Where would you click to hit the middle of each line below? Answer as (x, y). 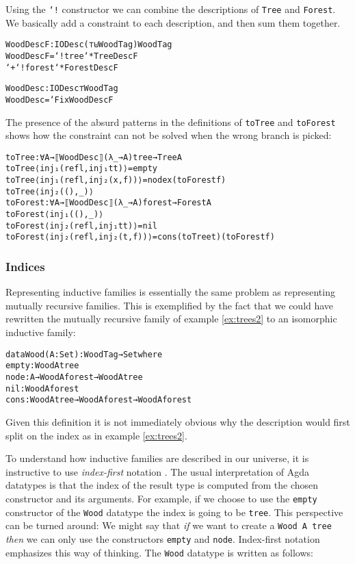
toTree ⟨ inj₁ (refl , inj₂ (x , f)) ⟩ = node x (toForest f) (116, 180)
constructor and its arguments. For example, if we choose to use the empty (161, 498)
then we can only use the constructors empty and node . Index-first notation (163, 538)
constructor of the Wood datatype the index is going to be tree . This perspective (174, 512)
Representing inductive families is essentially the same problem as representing (170, 292)
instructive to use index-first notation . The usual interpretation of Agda (158, 471)
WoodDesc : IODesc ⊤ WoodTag (62, 89)
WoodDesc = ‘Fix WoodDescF (60, 100)
